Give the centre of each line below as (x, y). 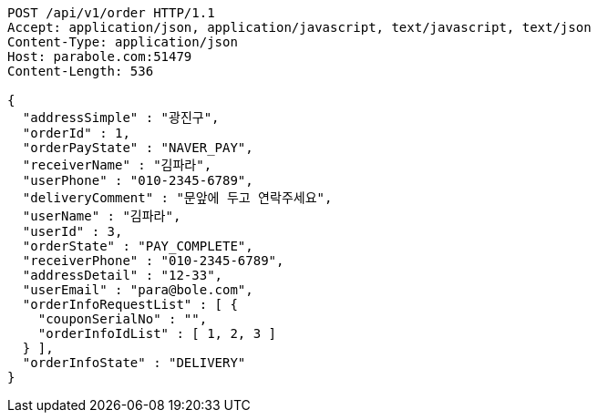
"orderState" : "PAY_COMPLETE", (138, 246)
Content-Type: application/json (123, 42)
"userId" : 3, (72, 231)
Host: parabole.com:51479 (100, 56)
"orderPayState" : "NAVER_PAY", (138, 148)
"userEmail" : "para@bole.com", (138, 290)
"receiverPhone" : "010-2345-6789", (153, 261)
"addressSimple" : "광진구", (121, 118)
